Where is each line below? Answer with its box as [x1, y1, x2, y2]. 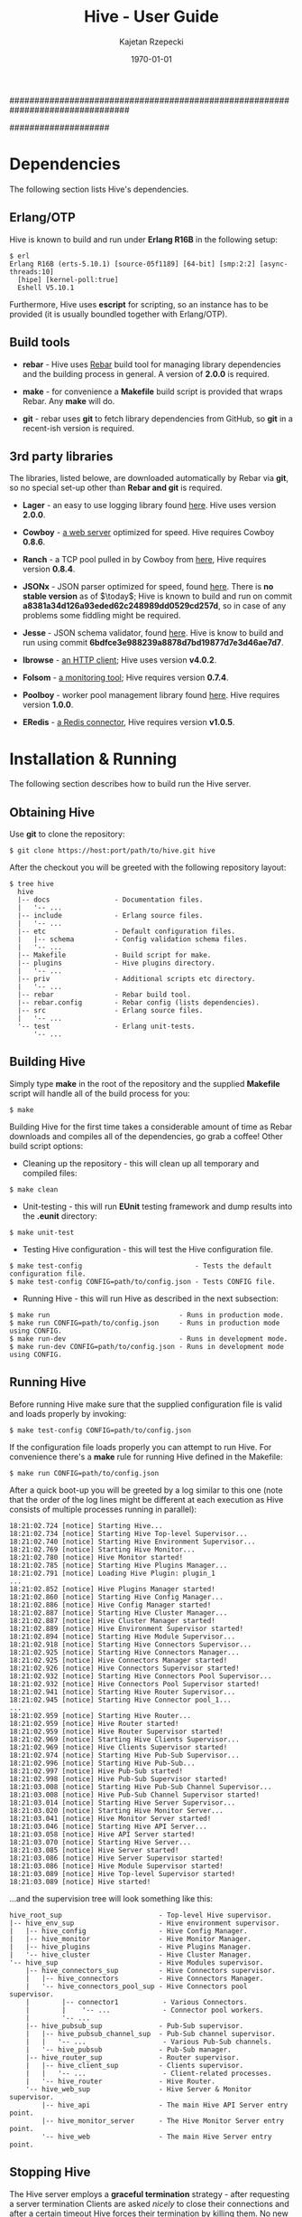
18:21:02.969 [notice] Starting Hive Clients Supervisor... [9, 1734, 241, 1744]
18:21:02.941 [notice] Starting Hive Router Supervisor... [9, 1687, 236, 1696]
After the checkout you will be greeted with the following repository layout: [9, 862, 287, 873]
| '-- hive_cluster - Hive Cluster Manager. [9, 1950, 252, 1959]
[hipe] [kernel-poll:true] [17, 275, 119, 284]
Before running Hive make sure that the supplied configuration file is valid [9, 1399, 282, 1410]
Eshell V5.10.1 [17, 283, 75, 292]
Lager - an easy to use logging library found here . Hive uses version [22, 500, 277, 511]
